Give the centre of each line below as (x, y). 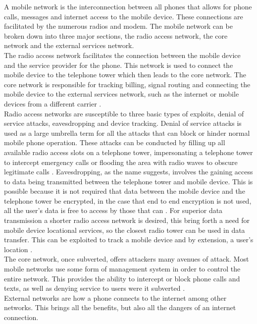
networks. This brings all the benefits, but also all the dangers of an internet (120, 307)
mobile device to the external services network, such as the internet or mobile (122, 94)
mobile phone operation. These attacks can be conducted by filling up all (115, 142)
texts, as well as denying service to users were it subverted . (95, 288)
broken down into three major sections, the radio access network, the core (116, 35)
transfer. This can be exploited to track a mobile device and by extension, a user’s (129, 240)
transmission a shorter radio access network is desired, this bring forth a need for (127, 220)
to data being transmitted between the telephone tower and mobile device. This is (128, 181)
